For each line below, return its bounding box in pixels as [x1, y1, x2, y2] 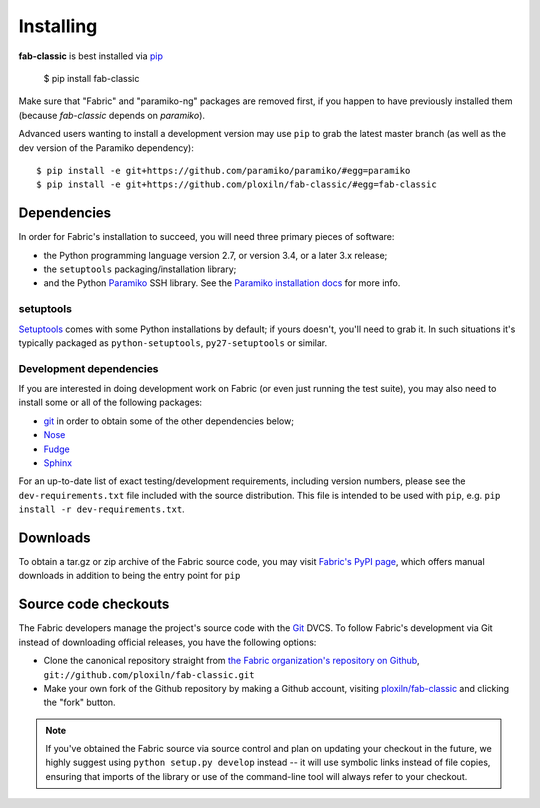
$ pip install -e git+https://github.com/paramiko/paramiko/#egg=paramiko [36, 165, 411, 176]
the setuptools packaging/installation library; [43, 263, 237, 275]
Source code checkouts [18, 596, 170, 613]
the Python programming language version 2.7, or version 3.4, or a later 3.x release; [43, 249, 388, 261]
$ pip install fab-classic [43, 72, 140, 84]
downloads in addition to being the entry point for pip [18, 570, 241, 582]
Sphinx [43, 456, 73, 469]
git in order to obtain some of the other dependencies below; [43, 415, 295, 427]
